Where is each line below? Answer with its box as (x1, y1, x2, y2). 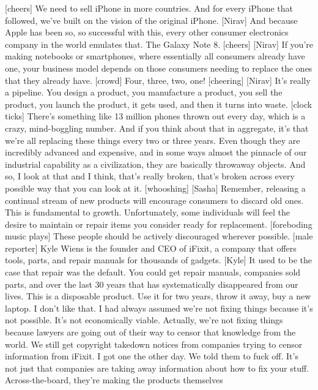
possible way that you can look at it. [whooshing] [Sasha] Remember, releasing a (5, 181, 306, 194)
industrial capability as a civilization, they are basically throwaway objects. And (5, 157, 306, 170)
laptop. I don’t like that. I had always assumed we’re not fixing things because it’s (5, 301, 313, 314)
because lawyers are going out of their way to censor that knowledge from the (5, 326, 296, 339)
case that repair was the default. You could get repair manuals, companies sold (5, 266, 301, 279)
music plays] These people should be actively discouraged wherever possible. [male (5, 230, 313, 242)
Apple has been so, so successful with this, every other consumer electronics (5, 26, 289, 39)
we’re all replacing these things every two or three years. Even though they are (5, 133, 300, 146)
